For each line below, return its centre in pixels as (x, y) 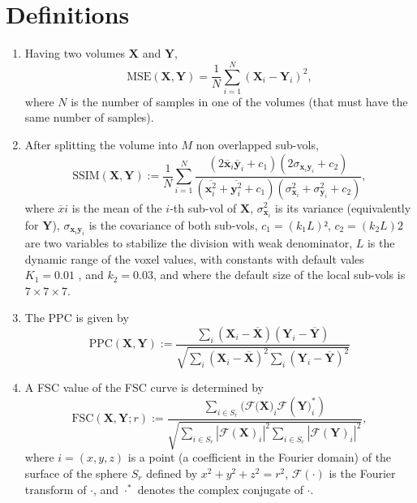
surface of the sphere (76, 473)
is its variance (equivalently (343, 207)
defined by (172, 473)
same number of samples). (89, 117)
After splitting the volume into (101, 145)
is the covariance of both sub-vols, (173, 224)
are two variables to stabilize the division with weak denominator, (189, 243)
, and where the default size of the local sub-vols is (279, 275)
